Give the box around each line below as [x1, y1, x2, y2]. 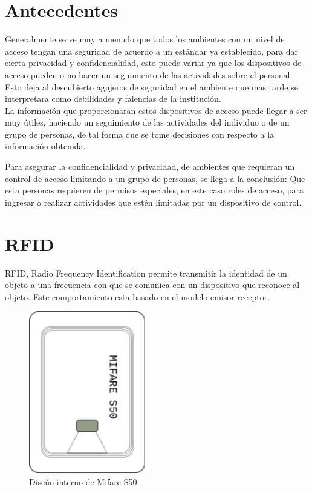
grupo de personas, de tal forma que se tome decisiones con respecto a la [5, 127, 275, 140]
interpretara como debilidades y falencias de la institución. [5, 92, 221, 105]
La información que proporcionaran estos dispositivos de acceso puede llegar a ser [5, 104, 307, 116]
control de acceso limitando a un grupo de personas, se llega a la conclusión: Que [5, 172, 305, 184]
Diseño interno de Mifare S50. [29, 475, 140, 488]
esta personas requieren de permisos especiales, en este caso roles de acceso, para [5, 184, 304, 196]
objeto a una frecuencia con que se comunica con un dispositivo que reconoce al [5, 278, 300, 291]
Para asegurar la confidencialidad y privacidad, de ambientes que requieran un [5, 160, 295, 173]
